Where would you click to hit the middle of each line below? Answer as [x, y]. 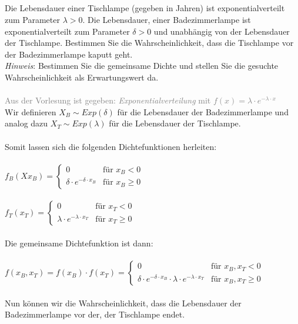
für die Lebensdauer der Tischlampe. [175, 123]
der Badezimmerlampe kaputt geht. [69, 54]
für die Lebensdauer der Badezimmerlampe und [203, 111]
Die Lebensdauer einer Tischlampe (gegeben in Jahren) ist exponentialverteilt [145, 8]
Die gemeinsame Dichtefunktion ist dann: [79, 243]
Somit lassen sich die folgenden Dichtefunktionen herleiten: [111, 146]
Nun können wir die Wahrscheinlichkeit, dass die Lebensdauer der [123, 303]
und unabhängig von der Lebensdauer [222, 31]
